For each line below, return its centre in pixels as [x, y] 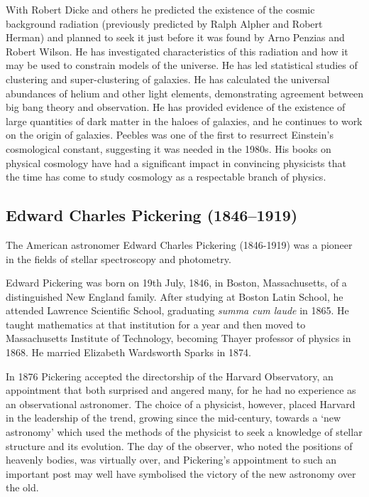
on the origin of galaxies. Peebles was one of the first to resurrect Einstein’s [170, 135]
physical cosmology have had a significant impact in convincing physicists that [176, 162]
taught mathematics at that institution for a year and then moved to [156, 324]
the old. [22, 487]
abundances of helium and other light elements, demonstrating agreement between [184, 93]
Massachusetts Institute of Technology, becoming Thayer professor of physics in [178, 338]
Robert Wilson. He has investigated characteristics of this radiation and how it [177, 51]
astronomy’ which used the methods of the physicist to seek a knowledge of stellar [184, 432]
